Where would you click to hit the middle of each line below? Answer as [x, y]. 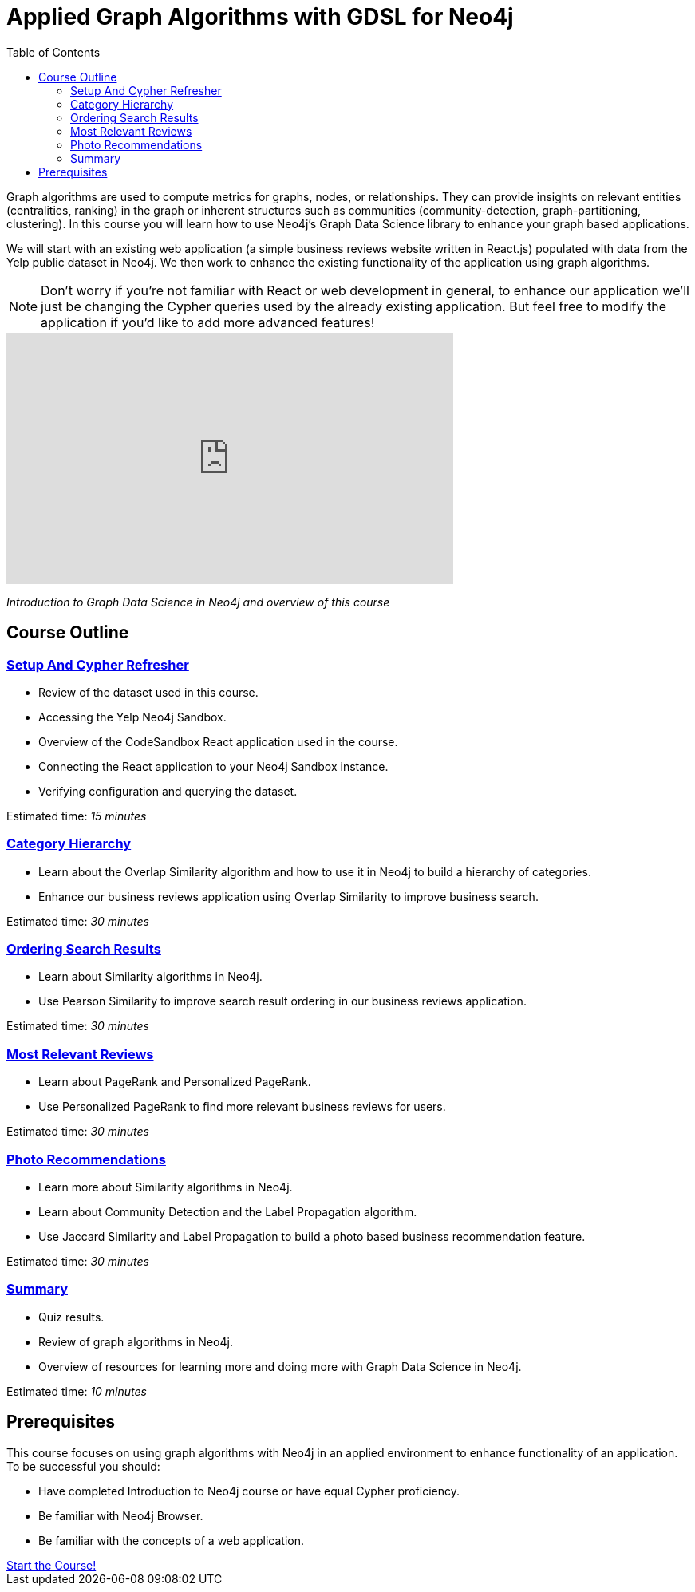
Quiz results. [71, 1317]
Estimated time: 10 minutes [77, 1391]
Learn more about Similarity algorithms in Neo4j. [166, 1187]
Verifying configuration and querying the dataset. [168, 791]
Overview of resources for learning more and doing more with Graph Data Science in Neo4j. [280, 1366]
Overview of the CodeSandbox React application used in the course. [218, 741]
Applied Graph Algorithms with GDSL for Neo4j [260, 17]
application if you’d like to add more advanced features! [208, 322]
